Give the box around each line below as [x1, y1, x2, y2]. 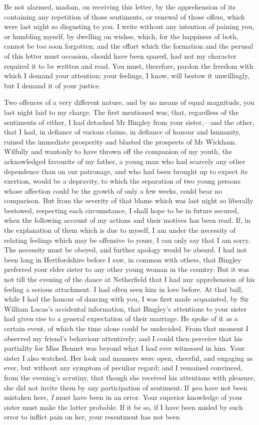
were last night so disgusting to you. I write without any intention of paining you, [4, 21, 254, 32]
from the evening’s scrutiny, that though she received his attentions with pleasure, [4, 372, 255, 382]
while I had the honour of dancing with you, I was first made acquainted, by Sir [4, 294, 249, 304]
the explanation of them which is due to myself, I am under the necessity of [4, 225, 236, 235]
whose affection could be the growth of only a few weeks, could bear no [4, 185, 222, 196]
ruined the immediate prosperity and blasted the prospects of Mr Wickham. [4, 136, 237, 147]
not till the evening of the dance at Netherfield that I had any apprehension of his [4, 274, 255, 285]
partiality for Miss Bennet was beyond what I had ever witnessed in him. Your [4, 343, 245, 353]
